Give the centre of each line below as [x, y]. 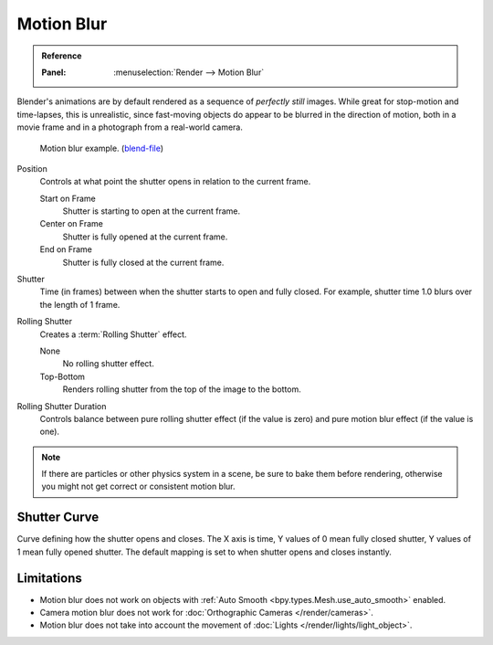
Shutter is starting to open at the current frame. [152, 211]
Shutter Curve [58, 518]
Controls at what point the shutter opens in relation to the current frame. [175, 182]
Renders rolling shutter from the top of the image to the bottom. [182, 389]
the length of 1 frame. [80, 304]
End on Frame [66, 249]
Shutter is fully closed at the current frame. [143, 262]
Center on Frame [72, 224]
